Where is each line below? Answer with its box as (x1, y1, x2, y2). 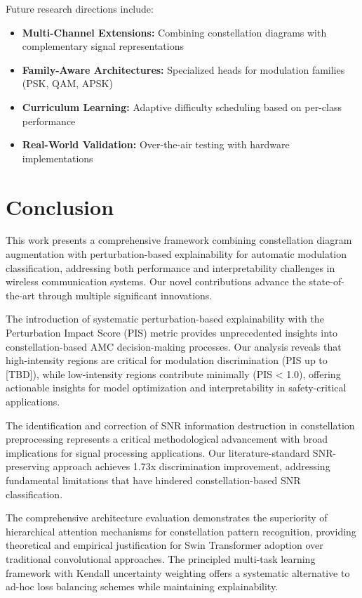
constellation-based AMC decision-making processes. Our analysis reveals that (6, 339, 342, 353)
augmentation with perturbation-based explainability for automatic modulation (6, 247, 347, 261)
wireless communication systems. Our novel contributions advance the (6, 274, 306, 289)
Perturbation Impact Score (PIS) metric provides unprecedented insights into (6, 325, 337, 340)
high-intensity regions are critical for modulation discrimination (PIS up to (6, 353, 328, 368)
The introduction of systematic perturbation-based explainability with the (6, 311, 324, 326)
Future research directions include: (6, 1, 154, 15)
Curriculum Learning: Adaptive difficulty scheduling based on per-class (22, 99, 342, 114)
